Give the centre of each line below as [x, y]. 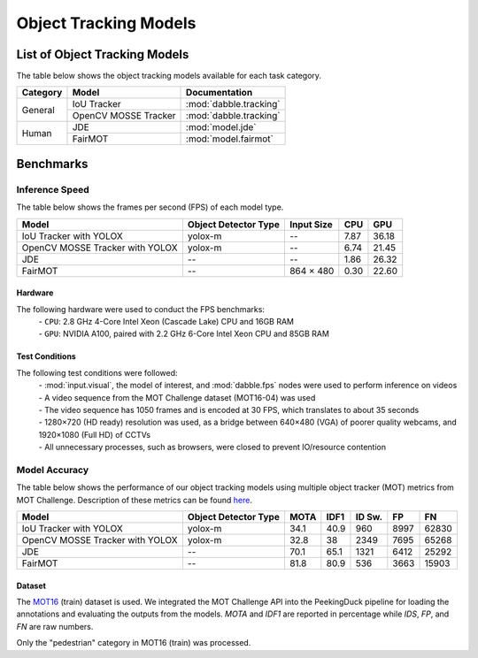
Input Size [311, 224]
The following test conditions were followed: [97, 372]
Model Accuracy [53, 470]
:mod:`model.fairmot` [230, 139]
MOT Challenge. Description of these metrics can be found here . [134, 500]
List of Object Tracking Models [103, 54]
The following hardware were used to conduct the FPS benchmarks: [141, 309]
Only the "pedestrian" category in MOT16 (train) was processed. [134, 643]
